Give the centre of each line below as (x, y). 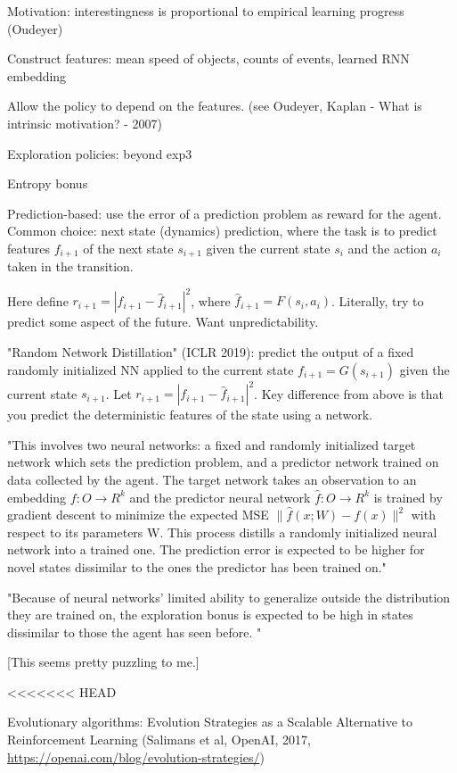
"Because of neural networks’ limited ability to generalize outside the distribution (229, 597)
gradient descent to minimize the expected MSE (138, 515)
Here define (38, 300)
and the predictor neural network (220, 497)
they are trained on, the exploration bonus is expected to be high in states (210, 615)
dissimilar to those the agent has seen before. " (135, 632)
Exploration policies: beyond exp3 (100, 153)
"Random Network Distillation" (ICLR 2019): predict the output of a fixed (211, 352)
